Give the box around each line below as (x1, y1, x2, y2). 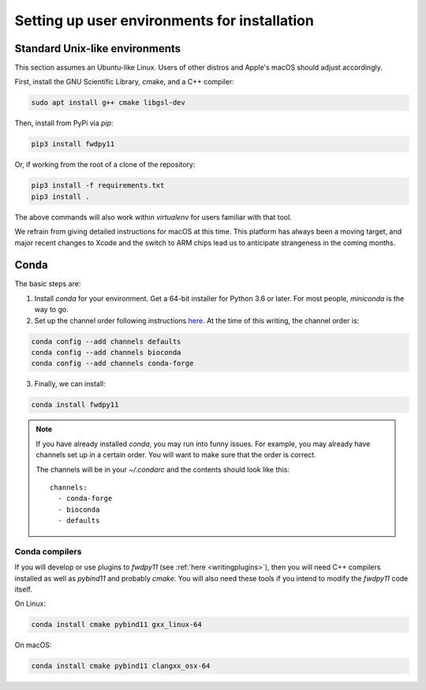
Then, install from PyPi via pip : (14, 118, 114, 128)
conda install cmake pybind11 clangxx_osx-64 (31, 662, 211, 670)
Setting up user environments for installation (14, 12, 315, 29)
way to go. (34, 304, 69, 315)
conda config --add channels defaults (31, 337, 181, 346)
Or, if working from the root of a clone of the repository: (14, 160, 196, 170)
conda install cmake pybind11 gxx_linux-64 (31, 620, 203, 629)
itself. (14, 584, 33, 594)
